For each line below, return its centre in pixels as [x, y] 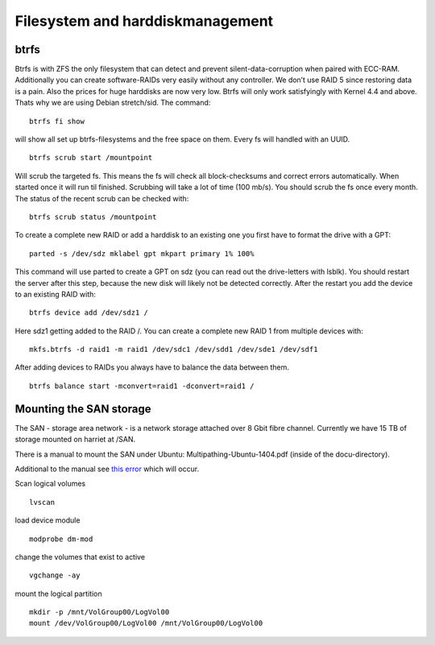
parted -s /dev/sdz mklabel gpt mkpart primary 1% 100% [142, 253]
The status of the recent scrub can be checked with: [102, 198]
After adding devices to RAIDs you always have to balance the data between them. [152, 367]
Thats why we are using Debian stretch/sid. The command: [113, 103]
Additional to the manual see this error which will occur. [107, 469]
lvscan [42, 502]
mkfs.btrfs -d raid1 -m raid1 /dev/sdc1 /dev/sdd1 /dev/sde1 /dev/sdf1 [174, 349]
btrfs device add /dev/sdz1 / [89, 313]
